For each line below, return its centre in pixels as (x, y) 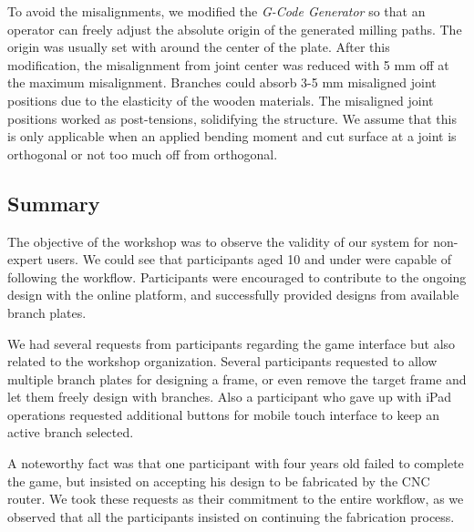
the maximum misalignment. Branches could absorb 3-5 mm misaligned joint (222, 82)
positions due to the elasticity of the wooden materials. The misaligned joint (221, 100)
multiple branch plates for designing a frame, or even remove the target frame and (237, 379)
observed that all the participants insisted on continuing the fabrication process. (231, 516)
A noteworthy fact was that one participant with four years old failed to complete (236, 463)
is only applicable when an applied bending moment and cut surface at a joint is (232, 136)
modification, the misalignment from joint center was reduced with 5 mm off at (228, 64)
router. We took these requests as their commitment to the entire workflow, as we (236, 499)
